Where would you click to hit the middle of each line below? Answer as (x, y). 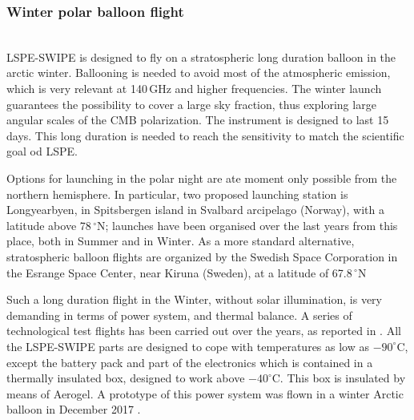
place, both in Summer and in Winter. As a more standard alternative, (181, 241)
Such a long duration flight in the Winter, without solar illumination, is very (194, 299)
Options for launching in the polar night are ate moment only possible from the (202, 178)
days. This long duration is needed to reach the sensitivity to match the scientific (205, 135)
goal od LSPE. (42, 151)
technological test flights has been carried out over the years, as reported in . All (204, 331)
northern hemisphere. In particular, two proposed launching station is (177, 194)
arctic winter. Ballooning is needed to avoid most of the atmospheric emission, (199, 73)
